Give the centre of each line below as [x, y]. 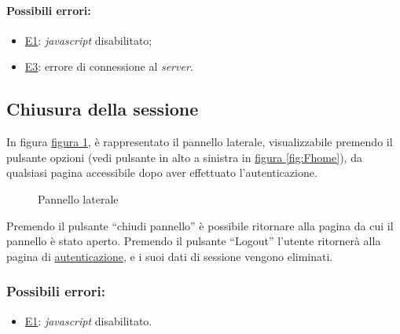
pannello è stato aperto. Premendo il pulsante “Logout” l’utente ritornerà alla [194, 241]
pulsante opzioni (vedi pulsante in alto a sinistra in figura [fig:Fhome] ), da [184, 157]
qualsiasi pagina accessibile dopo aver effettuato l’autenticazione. [162, 173]
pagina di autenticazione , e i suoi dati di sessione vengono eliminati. [170, 256]
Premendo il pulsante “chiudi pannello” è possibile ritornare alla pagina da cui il [200, 225]
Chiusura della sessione [103, 109]
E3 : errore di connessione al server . [109, 66]
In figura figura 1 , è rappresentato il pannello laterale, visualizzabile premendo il [200, 142]
